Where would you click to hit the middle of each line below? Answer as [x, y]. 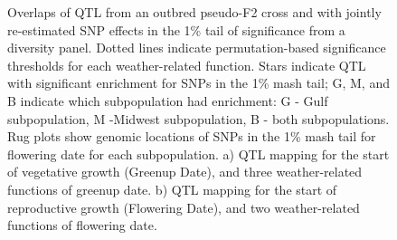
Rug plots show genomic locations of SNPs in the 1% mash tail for [192, 136]
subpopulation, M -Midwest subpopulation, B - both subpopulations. [198, 118]
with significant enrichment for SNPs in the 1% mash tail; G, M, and [198, 83]
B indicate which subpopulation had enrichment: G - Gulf [168, 100]
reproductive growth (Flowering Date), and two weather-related [184, 207]
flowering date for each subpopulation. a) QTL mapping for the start [198, 154]
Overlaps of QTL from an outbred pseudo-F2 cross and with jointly [194, 12]
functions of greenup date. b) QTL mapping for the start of [172, 189]
